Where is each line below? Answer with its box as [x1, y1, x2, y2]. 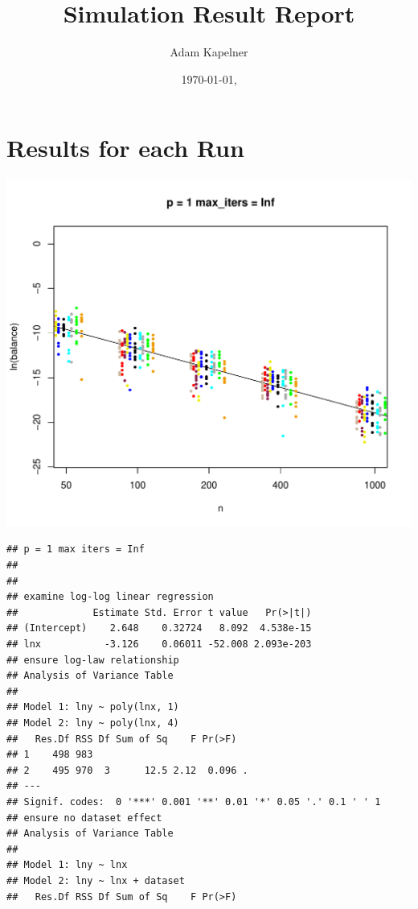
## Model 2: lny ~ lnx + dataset [6, 874, 185, 886]
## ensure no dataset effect [6, 812, 162, 824]
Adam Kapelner [170, 43, 248, 60]
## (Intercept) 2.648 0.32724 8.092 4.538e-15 [6, 622, 312, 634]
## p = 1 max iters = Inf [6, 543, 145, 556]
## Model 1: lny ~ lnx [6, 859, 128, 871]
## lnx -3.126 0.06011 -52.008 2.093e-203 [6, 638, 312, 651]
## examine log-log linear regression [6, 591, 214, 603]
